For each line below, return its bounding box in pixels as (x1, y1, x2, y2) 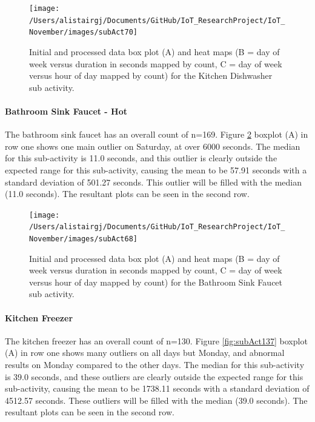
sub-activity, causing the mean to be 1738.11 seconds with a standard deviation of (5, 382, 310, 395)
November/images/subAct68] (29, 235, 138, 244)
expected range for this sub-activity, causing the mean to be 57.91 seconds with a (5, 163, 307, 176)
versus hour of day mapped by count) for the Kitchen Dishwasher (29, 69, 273, 82)
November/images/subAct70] (29, 28, 138, 37)
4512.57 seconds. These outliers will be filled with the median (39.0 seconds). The (5, 394, 308, 406)
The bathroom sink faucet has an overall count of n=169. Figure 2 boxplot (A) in (5, 128, 308, 141)
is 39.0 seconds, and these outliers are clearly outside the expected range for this (5, 370, 303, 383)
